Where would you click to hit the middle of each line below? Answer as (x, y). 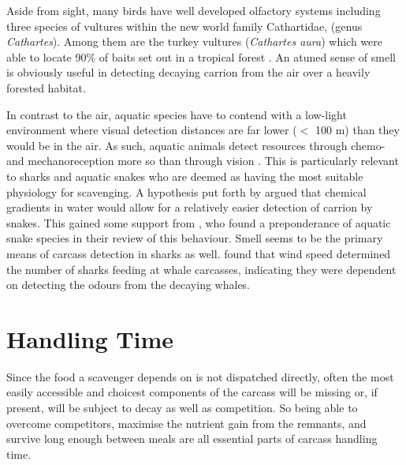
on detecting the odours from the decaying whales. (129, 285)
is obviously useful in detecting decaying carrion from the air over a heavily (188, 72)
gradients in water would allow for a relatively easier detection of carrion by (190, 207)
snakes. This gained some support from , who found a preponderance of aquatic (199, 222)
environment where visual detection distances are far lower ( (152, 130)
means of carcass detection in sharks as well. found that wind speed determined (199, 253)
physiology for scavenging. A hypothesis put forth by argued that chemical (186, 191)
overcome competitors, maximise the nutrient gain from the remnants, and (186, 423)
